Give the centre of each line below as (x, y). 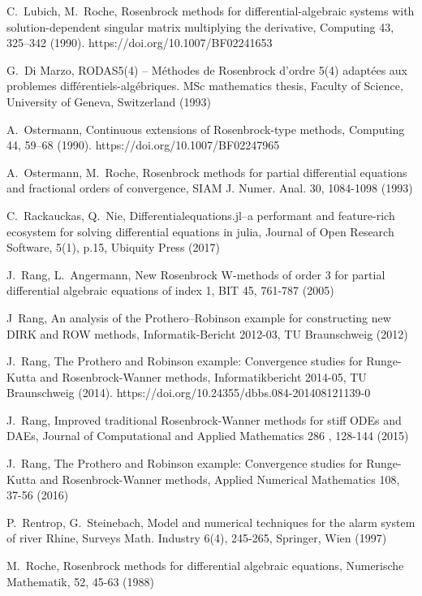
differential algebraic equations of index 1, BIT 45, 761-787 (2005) (170, 290)
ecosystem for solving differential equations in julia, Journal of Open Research (200, 231)
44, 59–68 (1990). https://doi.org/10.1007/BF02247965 (143, 145)
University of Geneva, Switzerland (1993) (109, 101)
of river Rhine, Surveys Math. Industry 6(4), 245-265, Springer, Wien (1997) (197, 538)
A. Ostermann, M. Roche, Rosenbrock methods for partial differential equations (207, 172)
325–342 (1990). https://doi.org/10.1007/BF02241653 (140, 43)
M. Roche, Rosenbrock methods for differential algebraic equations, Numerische (205, 566)
